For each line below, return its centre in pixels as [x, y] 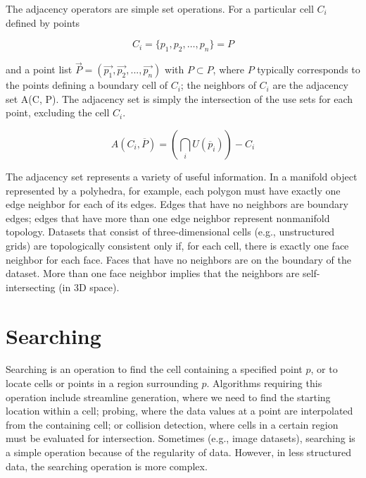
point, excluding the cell [58, 112]
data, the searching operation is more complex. [107, 466]
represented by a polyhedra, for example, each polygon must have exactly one [173, 190]
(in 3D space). [89, 287]
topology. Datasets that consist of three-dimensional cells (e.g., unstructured [170, 232]
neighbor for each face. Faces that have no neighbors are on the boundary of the [178, 259]
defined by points [43, 22]
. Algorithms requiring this [264, 383]
